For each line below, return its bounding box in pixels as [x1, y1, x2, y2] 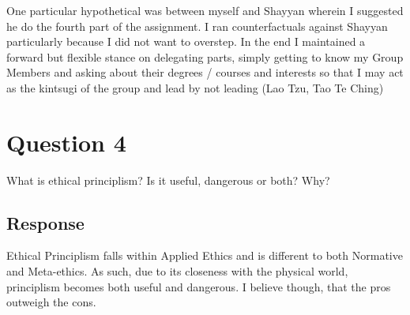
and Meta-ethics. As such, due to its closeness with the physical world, [6, 263, 348, 279]
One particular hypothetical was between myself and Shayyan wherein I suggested [6, 2, 404, 18]
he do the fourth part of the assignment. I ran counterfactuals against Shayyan [6, 17, 388, 34]
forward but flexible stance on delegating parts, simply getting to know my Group [6, 48, 404, 65]
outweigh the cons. [6, 294, 96, 310]
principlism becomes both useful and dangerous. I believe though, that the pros [6, 278, 391, 294]
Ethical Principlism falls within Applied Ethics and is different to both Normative [6, 247, 403, 264]
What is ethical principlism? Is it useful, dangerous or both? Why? [6, 171, 330, 188]
